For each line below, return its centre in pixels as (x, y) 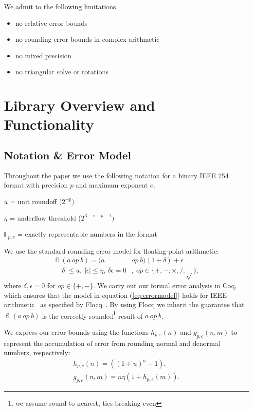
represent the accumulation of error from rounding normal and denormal (112, 343)
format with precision (36, 185)
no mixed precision (43, 55)
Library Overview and (80, 105)
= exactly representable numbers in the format (87, 234)
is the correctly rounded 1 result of (92, 315)
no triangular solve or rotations (62, 72)
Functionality (49, 124)
